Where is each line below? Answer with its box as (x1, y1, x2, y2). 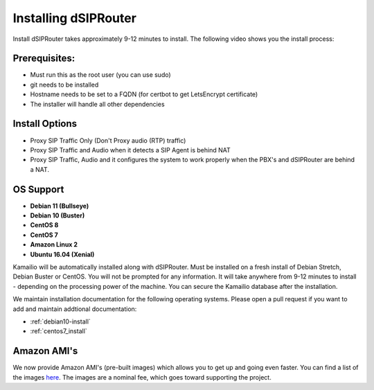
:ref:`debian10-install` (30, 317, 91, 326)
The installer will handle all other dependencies (30, 100, 166, 108)
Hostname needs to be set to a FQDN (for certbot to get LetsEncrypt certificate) (30, 90, 258, 98)
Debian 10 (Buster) (30, 211, 85, 220)
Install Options (12, 118, 78, 130)
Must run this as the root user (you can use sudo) (30, 71, 171, 79)
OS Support (12, 184, 64, 195)
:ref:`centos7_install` (30, 327, 88, 335)
